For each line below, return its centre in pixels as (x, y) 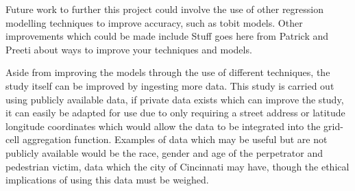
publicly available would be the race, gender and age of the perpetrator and (164, 152)
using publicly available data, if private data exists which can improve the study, (175, 99)
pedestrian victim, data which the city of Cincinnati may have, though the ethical (177, 166)
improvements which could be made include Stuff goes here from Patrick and (167, 36)
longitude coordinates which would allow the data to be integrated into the (163, 126)
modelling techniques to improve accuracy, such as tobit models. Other (154, 22)
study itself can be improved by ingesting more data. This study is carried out (170, 85)
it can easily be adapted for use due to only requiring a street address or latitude (175, 113)
